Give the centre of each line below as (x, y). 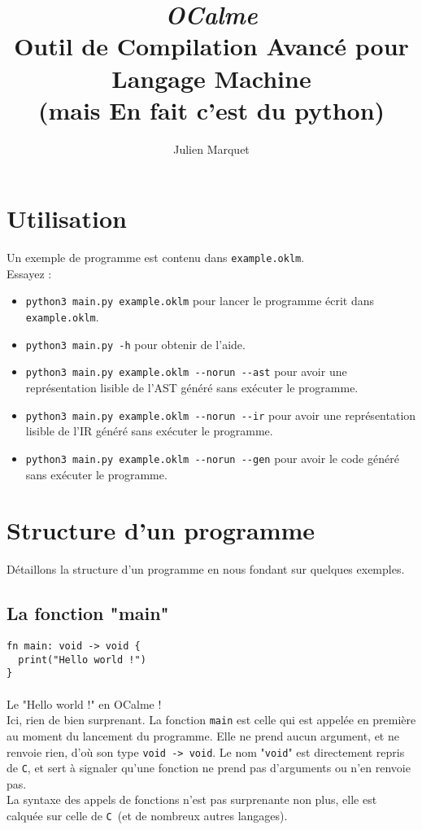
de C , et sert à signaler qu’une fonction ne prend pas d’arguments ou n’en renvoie (209, 768)
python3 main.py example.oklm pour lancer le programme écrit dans (200, 301)
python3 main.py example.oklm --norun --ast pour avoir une (186, 371)
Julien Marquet (211, 149)
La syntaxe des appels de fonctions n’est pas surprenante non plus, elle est (192, 799)
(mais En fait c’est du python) (211, 109)
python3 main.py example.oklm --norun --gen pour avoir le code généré (212, 458)
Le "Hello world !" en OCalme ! (84, 703)
